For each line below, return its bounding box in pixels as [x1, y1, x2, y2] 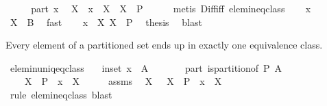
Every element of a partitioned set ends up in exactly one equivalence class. [5, 38, 323, 52]
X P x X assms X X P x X [24, 74, 222, 88]
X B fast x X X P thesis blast [10, 14, 202, 29]
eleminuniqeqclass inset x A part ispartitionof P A [10, 60, 282, 75]
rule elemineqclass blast [10, 87, 112, 101]
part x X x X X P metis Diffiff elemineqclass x [31, 1, 311, 15]
